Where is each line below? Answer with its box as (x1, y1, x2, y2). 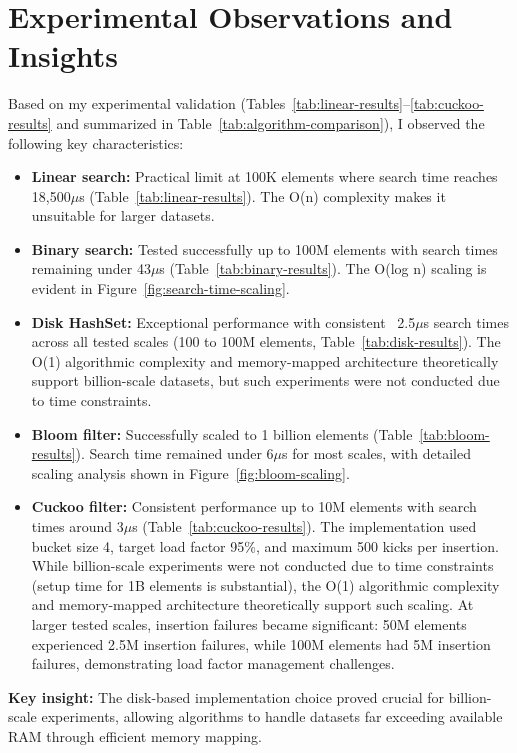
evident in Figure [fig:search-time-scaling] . (31, 278, 290, 299)
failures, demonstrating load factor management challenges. (31, 653, 395, 674)
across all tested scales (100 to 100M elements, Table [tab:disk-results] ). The (31, 331, 501, 352)
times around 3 (31, 516, 124, 536)
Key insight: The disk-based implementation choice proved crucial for (8, 686, 445, 707)
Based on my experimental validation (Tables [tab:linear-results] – (8, 93, 410, 114)
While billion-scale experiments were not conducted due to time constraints (31, 555, 494, 576)
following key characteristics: (8, 132, 184, 153)
